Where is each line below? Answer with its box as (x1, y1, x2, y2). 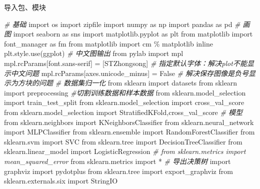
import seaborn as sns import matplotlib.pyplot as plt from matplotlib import (13, 28, 253, 39)
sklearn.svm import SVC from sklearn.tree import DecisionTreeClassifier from (4, 136, 242, 146)
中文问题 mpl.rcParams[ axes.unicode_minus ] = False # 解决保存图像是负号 (10, 67, 249, 78)
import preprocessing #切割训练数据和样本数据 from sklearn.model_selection (4, 87, 246, 97)
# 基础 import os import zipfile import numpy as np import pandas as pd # (4, 18, 240, 29)
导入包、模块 (4, 2, 46, 12)
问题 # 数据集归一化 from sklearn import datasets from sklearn (38, 77, 237, 88)
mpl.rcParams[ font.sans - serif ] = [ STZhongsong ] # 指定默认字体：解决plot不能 (4, 57, 247, 68)
